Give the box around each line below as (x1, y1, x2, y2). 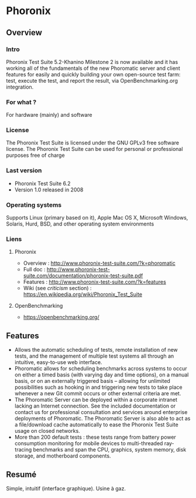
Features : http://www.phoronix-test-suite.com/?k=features (23, 278, 167, 285)
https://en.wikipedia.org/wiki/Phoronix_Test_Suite (23, 291, 142, 298)
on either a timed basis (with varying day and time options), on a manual (14, 371, 189, 378)
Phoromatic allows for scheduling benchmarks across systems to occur (14, 365, 187, 372)
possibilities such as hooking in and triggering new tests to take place (14, 383, 183, 391)
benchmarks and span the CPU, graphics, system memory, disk (33, 446, 187, 453)
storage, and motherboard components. (14, 452, 111, 459)
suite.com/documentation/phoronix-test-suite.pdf (23, 272, 143, 280)
